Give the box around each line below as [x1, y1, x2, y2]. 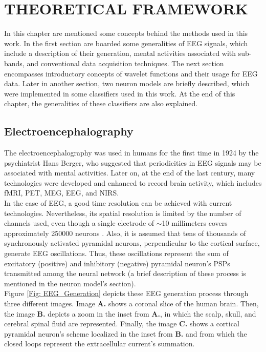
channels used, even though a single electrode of [4, 218, 154, 228]
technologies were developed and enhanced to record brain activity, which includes [4, 177, 262, 188]
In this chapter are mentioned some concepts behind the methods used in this [4, 28, 248, 38]
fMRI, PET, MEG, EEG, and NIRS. [4, 187, 119, 198]
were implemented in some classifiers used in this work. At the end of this [4, 88, 235, 99]
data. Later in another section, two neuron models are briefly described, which [4, 78, 250, 89]
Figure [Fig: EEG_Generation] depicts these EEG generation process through [4, 288, 249, 299]
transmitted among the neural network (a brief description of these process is [4, 268, 246, 279]
